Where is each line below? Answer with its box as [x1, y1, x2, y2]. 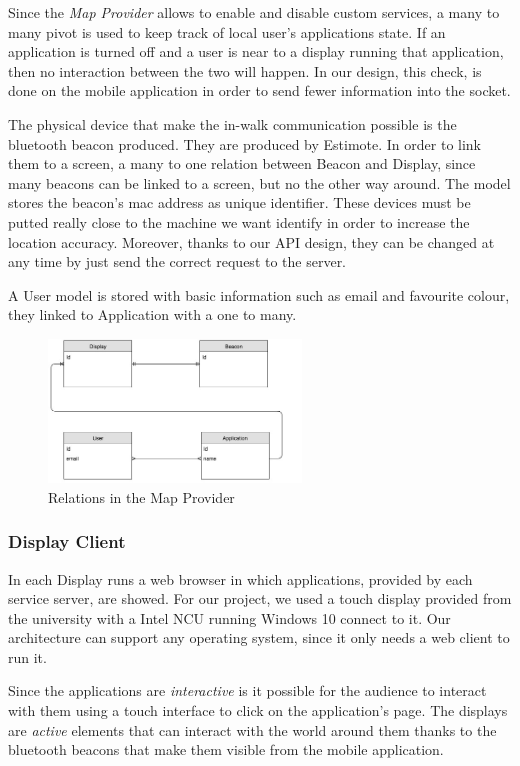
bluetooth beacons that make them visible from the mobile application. [8, 739, 444, 760]
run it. [8, 646, 47, 667]
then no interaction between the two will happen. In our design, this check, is [8, 60, 482, 81]
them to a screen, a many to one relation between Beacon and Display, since [8, 153, 476, 174]
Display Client [8, 529, 126, 554]
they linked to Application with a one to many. [8, 304, 297, 325]
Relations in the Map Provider [48, 486, 235, 507]
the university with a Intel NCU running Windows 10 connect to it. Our [8, 607, 451, 628]
